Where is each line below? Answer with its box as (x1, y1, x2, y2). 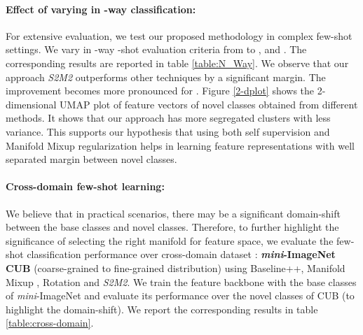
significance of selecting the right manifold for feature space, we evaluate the (6, 233, 334, 248)
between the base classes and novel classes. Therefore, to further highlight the (6, 220, 339, 234)
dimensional (6, 97, 57, 111)
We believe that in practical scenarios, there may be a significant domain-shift (6, 206, 341, 220)
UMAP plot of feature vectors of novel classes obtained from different (60, 97, 358, 111)
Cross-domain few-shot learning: (6, 179, 165, 194)
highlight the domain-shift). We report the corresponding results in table (6, 301, 318, 316)
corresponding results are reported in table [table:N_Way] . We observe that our (6, 55, 349, 70)
